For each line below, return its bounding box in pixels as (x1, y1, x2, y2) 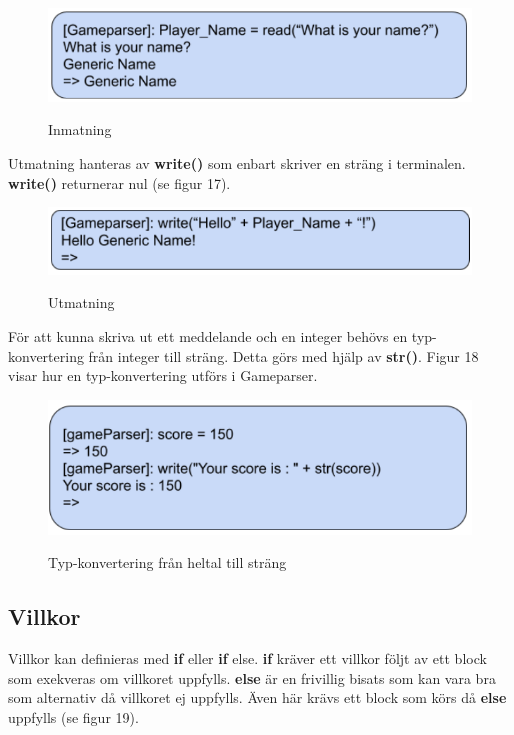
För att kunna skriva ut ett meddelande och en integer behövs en (8, 326, 408, 347)
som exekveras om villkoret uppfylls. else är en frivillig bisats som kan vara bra (8, 667, 496, 688)
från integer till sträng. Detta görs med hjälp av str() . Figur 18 (88, 345, 479, 366)
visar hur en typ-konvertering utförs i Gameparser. (8, 365, 318, 386)
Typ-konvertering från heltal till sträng (48, 552, 287, 573)
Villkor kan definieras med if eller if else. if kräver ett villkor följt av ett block (8, 648, 487, 669)
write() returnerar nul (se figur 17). (8, 172, 231, 193)
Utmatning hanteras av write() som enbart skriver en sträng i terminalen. (8, 152, 466, 173)
